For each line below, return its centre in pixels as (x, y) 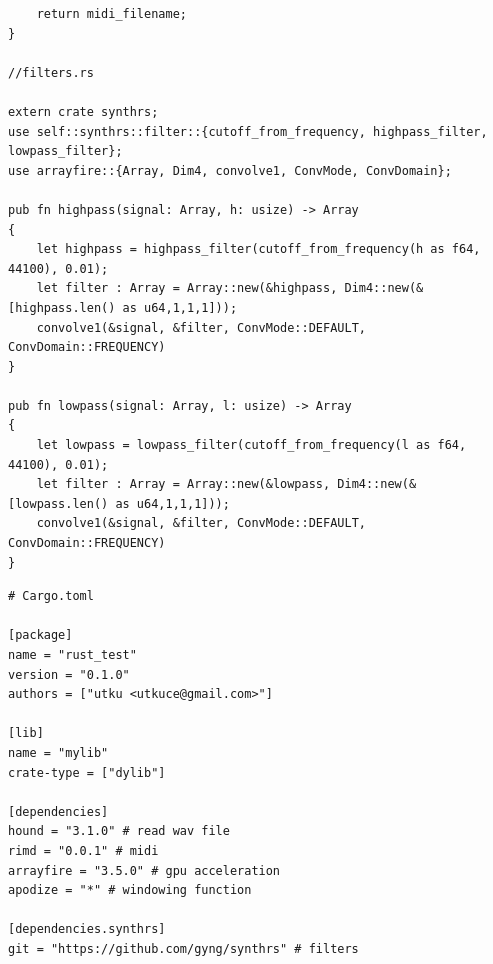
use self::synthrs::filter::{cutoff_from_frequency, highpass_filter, (248, 131)
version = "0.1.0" (69, 674)
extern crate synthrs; (83, 111)
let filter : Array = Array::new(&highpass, (187, 288)
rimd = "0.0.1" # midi (83, 850)
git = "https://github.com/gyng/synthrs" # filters (183, 948)
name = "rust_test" (72, 655)
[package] (40, 635)
